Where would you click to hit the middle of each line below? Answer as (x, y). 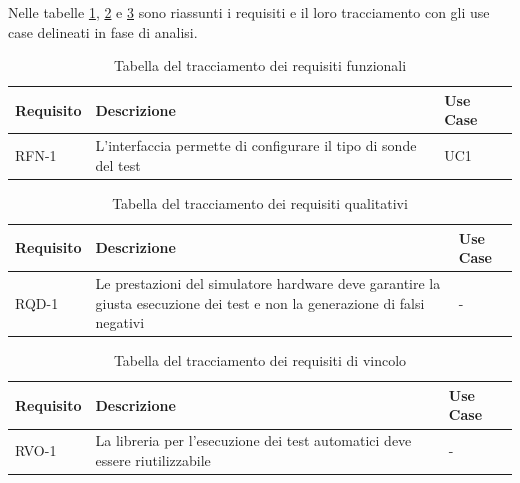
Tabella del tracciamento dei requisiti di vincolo (260, 360)
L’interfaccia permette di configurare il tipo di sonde (256, 145)
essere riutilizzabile (153, 459)
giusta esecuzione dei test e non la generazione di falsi (260, 302)
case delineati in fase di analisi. (103, 31)
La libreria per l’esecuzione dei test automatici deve (253, 440)
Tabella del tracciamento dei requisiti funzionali (260, 65)
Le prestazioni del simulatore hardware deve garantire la (268, 282)
